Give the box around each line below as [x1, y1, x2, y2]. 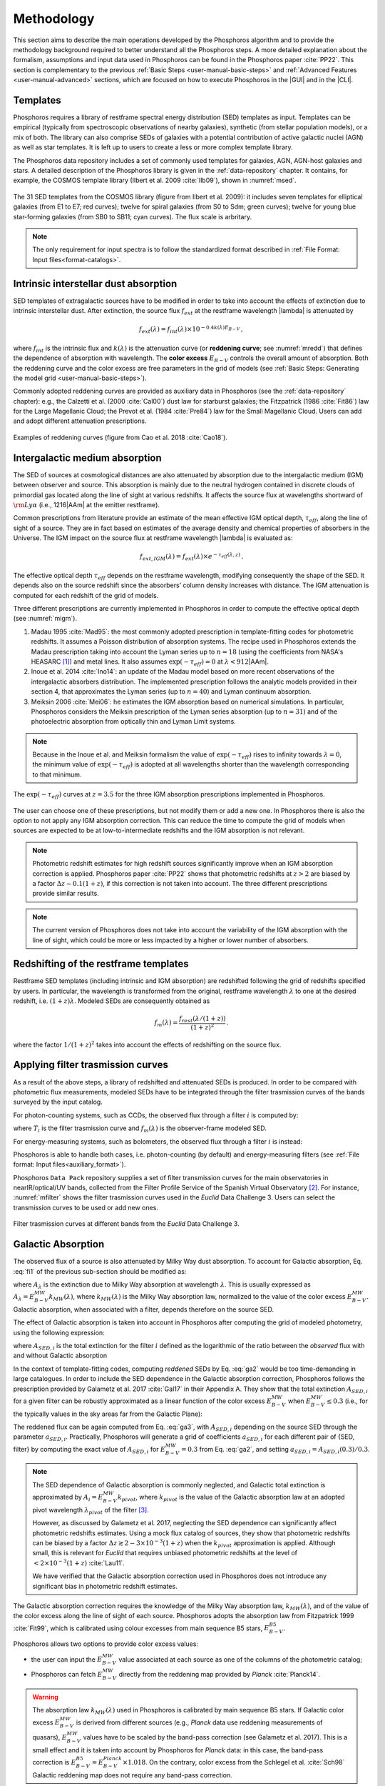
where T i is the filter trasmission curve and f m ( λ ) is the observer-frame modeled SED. [13, 1124, 267, 1134]
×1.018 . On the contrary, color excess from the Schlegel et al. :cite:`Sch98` [122, 1758, 345, 1766]
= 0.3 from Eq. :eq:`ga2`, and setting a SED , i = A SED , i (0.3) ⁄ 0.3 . [180, 1445, 370, 1455]
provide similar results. [32, 889, 99, 898]
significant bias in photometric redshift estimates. [32, 1582, 178, 1590]
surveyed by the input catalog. [13, 1097, 103, 1107]
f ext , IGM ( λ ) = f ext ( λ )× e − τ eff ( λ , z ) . [140, 551, 244, 562]
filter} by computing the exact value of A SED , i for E [13, 1445, 165, 1455]
